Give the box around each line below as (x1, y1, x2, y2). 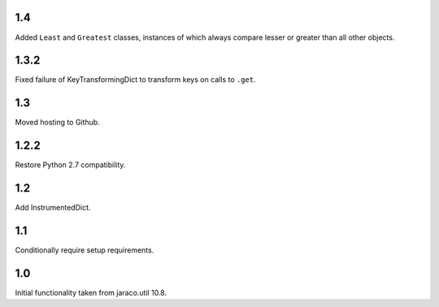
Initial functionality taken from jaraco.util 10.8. (15, 288, 167, 297)
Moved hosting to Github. (15, 118, 101, 128)
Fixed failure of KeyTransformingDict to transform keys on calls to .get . (15, 75, 256, 84)
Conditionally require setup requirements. (15, 245, 154, 255)
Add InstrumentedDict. (15, 203, 91, 213)
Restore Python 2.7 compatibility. (15, 160, 126, 170)
